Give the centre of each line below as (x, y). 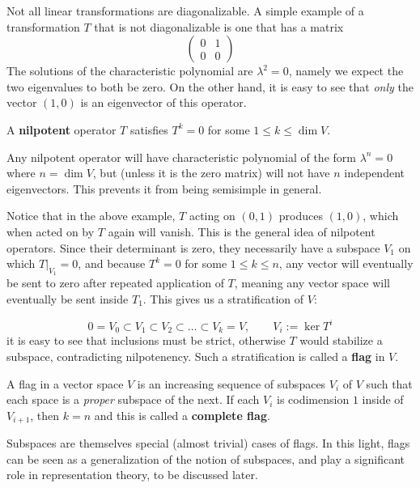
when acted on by (51, 231)
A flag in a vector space (65, 383)
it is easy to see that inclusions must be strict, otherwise (146, 340)
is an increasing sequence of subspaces (231, 383)
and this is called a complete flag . (182, 415)
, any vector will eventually (346, 263)
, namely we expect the (346, 71)
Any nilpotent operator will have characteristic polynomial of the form (181, 157)
